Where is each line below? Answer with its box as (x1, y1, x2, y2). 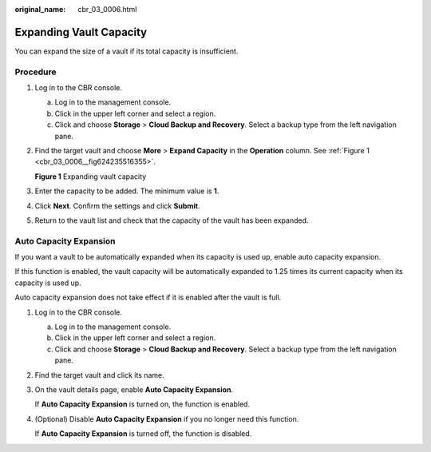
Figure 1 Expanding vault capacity (34, 172, 147, 181)
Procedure (14, 66, 57, 77)
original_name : (14, 5, 66, 14)
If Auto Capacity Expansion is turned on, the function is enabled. (34, 399, 251, 409)
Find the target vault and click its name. (34, 370, 165, 379)
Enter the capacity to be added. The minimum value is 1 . (34, 186, 219, 196)
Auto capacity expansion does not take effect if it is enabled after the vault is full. (14, 292, 282, 303)
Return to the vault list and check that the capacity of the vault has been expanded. (34, 216, 309, 225)
